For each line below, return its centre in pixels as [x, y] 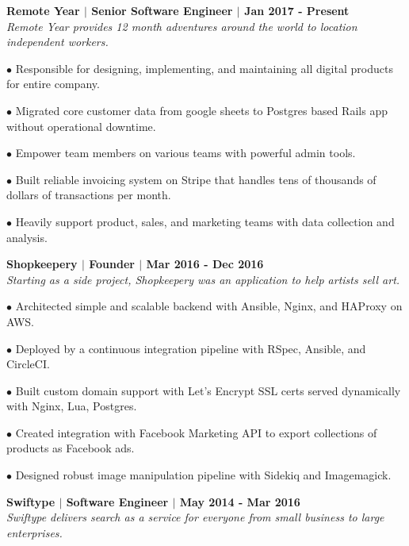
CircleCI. [28, 364]
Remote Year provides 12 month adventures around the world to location [182, 26]
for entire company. [53, 84]
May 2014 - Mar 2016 [240, 501]
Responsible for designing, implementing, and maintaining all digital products [204, 68]
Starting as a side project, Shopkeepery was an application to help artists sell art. [203, 279]
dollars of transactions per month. [89, 195]
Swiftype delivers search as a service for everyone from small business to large [195, 517]
